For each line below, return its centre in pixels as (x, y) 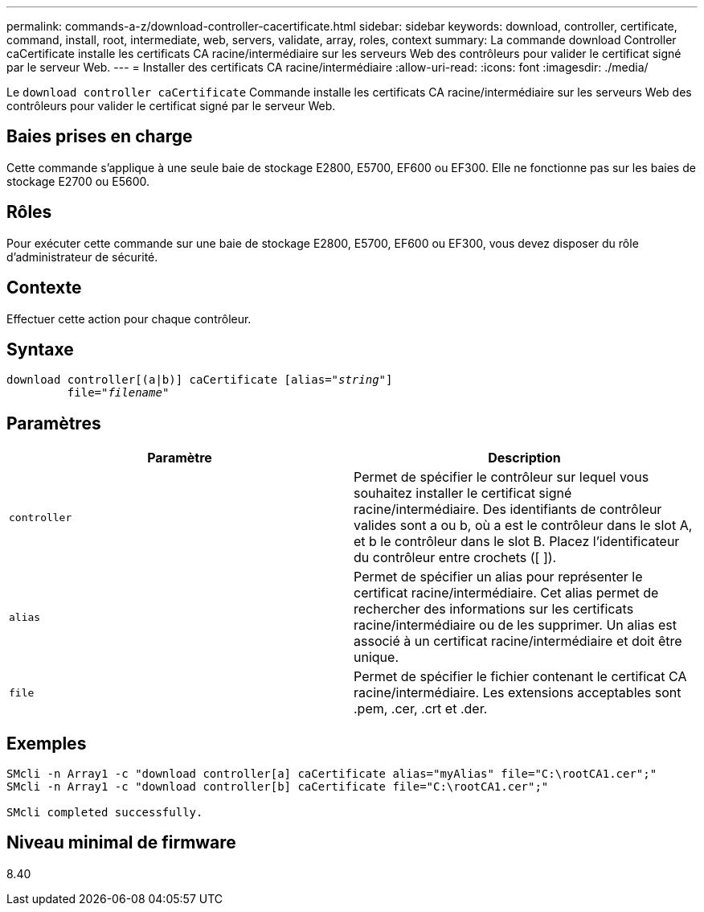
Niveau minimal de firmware (121, 843)
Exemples (47, 743)
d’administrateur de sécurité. (82, 257)
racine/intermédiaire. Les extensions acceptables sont (518, 693)
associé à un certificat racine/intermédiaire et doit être (518, 641)
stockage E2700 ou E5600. (78, 181)
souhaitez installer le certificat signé (463, 493)
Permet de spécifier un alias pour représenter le (498, 577)
